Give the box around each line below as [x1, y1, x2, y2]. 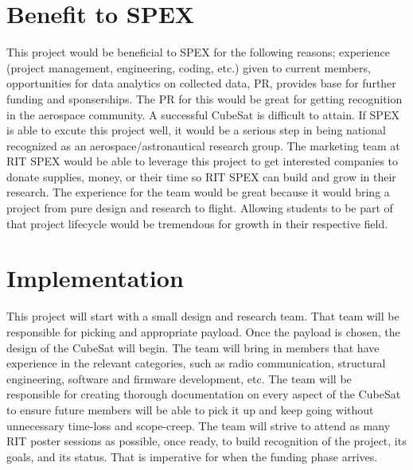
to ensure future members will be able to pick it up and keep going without [6, 401, 374, 418]
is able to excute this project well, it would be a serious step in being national [6, 122, 386, 138]
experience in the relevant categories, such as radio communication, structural [6, 355, 386, 371]
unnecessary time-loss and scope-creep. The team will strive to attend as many [6, 417, 391, 433]
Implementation [6, 262, 184, 294]
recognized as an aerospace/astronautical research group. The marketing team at [6, 137, 400, 153]
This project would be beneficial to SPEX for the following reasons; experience [6, 44, 390, 60]
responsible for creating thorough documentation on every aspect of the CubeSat [6, 386, 401, 402]
